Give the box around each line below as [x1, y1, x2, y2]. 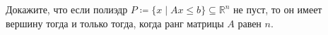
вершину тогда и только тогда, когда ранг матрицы [6, 15, 224, 30]
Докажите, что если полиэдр [6, 2, 128, 16]
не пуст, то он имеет [233, 2, 322, 16]
